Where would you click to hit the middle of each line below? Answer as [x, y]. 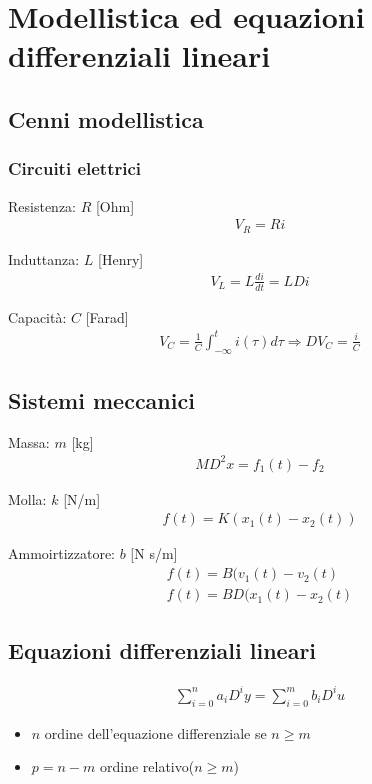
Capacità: [37, 316]
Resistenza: [42, 205]
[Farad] [107, 316]
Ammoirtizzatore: [62, 553]
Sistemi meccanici [101, 399]
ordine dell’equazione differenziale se [155, 732]
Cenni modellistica [106, 118]
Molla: [27, 498]
